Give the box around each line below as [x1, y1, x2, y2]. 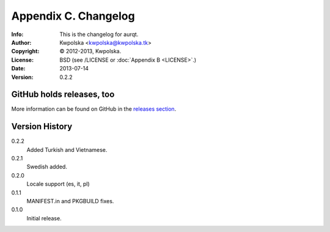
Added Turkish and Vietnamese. [26, 146, 108, 153]
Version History [11, 121, 73, 132]
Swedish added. [26, 163, 67, 171]
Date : [11, 65, 26, 72]
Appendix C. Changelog [11, 9, 135, 23]
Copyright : [11, 48, 40, 55]
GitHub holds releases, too [11, 89, 115, 100]
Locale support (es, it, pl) [26, 181, 90, 188]
